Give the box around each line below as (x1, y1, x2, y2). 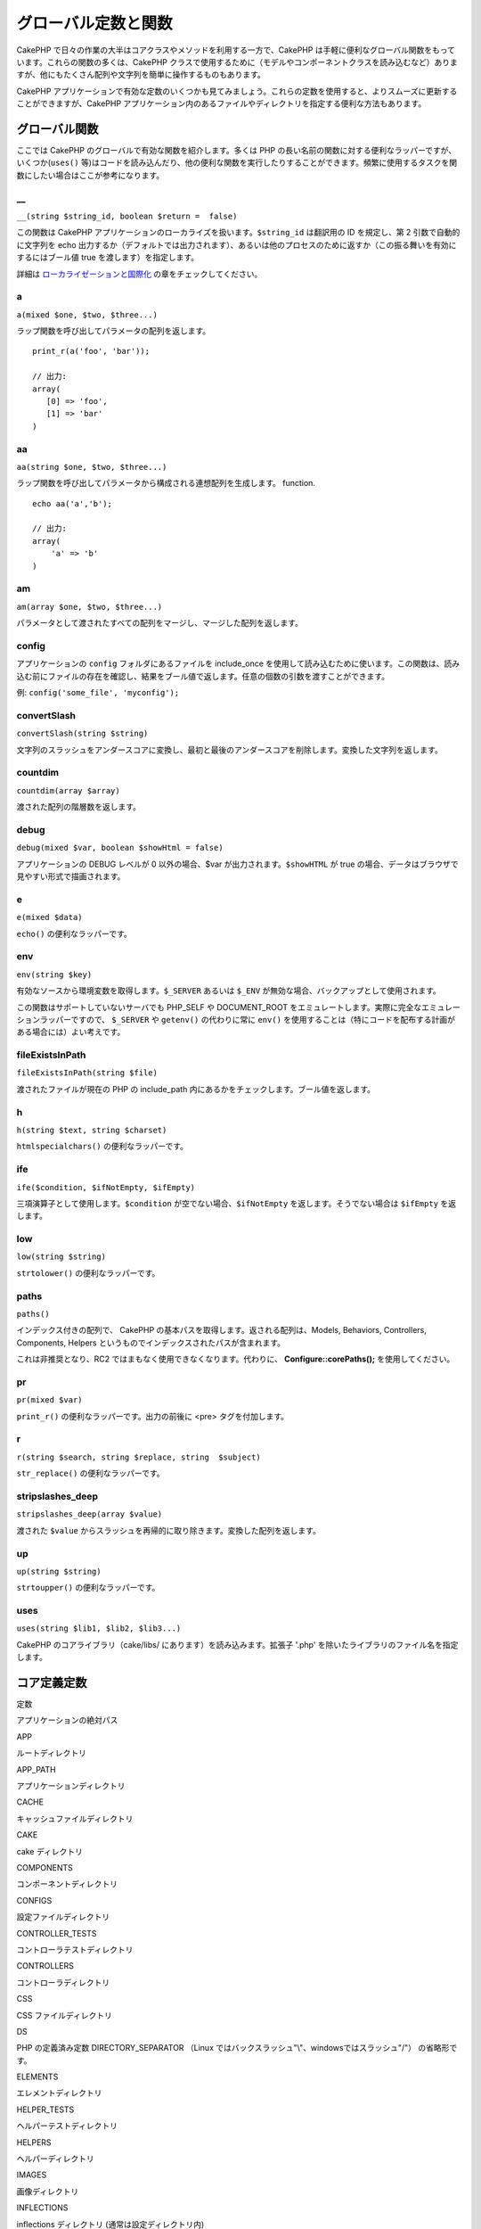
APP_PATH (16, 1764, 57, 1774)
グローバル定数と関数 (16, 13, 173, 33)
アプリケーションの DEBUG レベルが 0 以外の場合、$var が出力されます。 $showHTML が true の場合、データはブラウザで (16, 859, 459, 869)
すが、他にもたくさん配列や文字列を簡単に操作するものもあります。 (16, 70, 266, 80)
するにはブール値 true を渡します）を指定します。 (16, 252, 200, 263)
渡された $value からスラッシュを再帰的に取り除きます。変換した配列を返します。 (16, 1525, 321, 1535)
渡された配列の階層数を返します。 (16, 802, 142, 812)
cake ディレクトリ (16, 1846, 84, 1856)
